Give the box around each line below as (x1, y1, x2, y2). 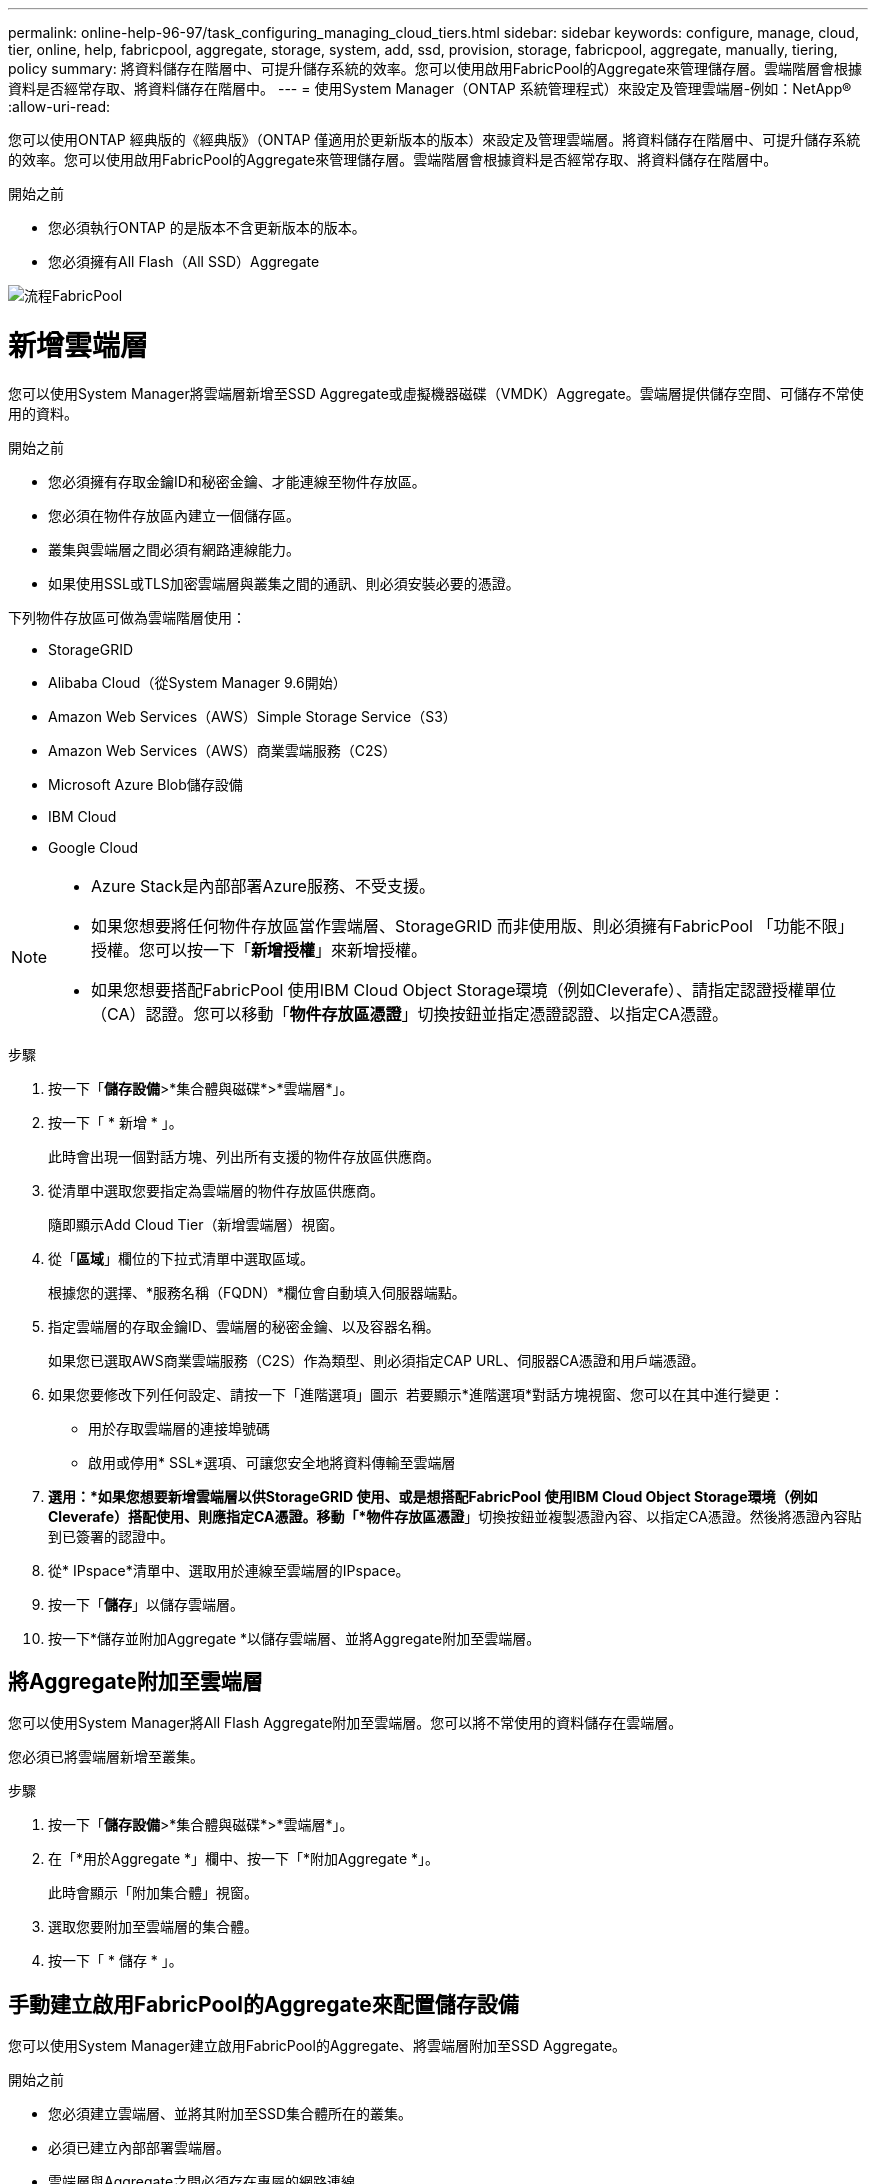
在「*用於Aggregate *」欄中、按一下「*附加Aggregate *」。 (48, 1850, 440, 1868)
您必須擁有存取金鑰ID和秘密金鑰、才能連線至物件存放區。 (48, 472, 426, 490)
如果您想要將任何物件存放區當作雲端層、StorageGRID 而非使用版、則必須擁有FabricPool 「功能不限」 (91, 915, 854, 936)
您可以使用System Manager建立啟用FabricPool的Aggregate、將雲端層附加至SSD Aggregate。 (8, 2037, 627, 2055)
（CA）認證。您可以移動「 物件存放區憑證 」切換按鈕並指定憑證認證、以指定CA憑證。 (91, 1003, 728, 1024)
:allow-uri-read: (8, 98, 111, 115)
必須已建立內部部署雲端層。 (48, 2139, 230, 2157)
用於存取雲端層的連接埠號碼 (88, 1419, 270, 1437)
